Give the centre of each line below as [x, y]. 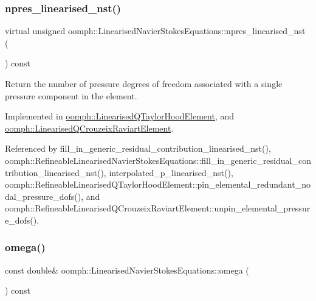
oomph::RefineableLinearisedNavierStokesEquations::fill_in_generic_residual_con [158, 160]
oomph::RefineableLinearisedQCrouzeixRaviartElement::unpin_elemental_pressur [158, 208]
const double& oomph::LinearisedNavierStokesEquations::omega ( [127, 270]
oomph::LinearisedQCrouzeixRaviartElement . [89, 128]
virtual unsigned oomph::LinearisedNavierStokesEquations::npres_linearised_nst [155, 31]
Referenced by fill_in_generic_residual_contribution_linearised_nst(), [138, 148]
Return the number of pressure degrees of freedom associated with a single [144, 83]
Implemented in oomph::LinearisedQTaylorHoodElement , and [120, 116]
